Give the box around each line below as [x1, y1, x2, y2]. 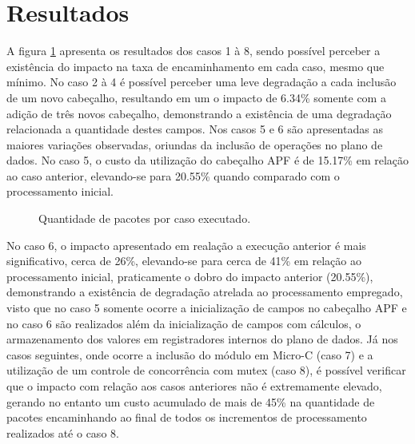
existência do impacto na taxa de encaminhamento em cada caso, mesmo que [6, 57, 385, 74]
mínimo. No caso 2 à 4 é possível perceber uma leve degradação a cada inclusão [6, 73, 397, 90]
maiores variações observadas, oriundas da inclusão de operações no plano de [6, 136, 383, 153]
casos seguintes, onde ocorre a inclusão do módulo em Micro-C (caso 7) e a [6, 346, 373, 363]
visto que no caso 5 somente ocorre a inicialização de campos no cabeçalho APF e [6, 299, 407, 316]
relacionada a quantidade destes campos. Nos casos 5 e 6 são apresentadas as [6, 121, 383, 137]
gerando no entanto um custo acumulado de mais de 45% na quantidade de [6, 393, 375, 410]
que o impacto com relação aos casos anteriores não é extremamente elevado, [6, 378, 382, 394]
